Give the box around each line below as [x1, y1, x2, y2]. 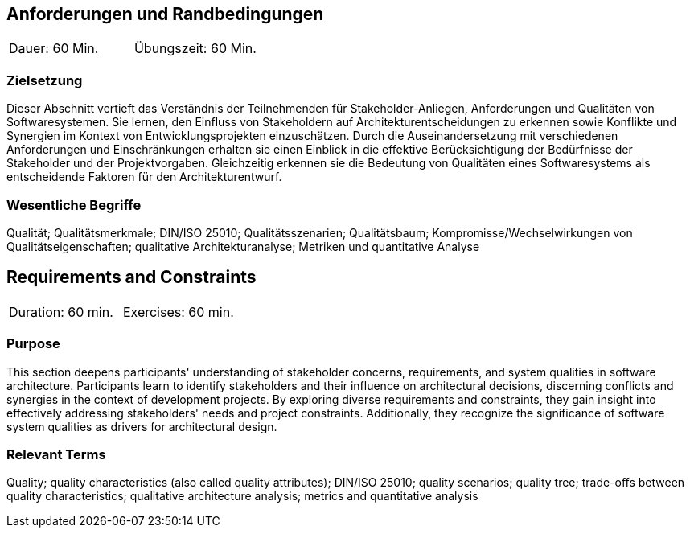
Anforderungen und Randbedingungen [6, 4, 324, 24]
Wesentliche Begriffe [6, 196, 142, 213]
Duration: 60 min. [9, 303, 113, 320]
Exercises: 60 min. [122, 303, 234, 320]
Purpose [6, 335, 60, 352]
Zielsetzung [6, 72, 83, 88]
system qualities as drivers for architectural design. [6, 419, 277, 433]
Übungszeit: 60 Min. [133, 40, 257, 57]
